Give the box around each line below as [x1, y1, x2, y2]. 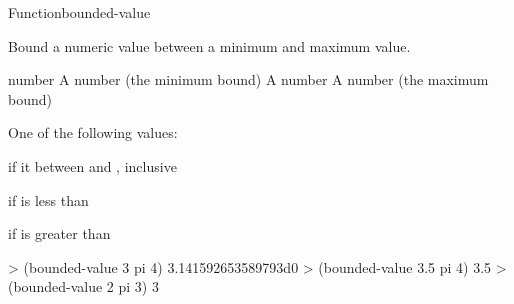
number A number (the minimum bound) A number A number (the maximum [8, 69, 489, 90]
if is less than [8, 189, 89, 210]
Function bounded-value [8, 2, 151, 22]
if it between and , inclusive [8, 155, 177, 176]
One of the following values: [8, 122, 178, 143]
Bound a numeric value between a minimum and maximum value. [8, 35, 411, 56]
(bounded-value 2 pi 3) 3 [8, 276, 159, 297]
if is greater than [8, 223, 111, 244]
